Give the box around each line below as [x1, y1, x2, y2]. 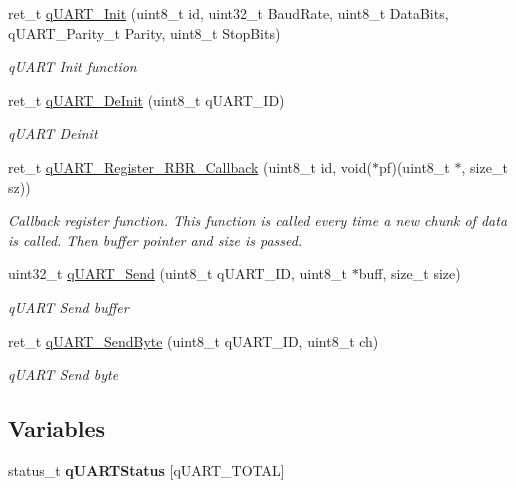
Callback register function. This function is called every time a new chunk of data [8, 210, 508, 231]
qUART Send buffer [8, 296, 129, 317]
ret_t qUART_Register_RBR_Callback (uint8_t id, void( [8, 156, 372, 177]
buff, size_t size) [358, 263, 461, 284]
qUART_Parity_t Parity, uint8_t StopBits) [8, 22, 281, 43]
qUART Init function [8, 56, 137, 77]
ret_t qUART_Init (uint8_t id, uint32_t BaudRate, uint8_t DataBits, [8, 3, 449, 23]
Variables [8, 413, 106, 444]
